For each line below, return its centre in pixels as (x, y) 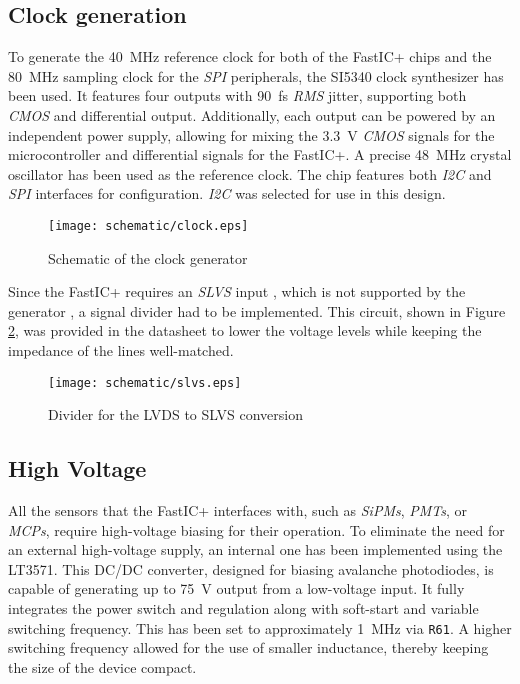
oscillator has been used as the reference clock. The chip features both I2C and (250, 173)
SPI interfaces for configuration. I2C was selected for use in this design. (227, 193)
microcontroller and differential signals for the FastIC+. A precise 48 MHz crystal (260, 154)
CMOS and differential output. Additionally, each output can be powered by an (252, 114)
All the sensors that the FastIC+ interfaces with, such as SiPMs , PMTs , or (238, 510)
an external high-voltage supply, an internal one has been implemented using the (255, 549)
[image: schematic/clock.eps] (148, 225)
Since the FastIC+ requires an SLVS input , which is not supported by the (237, 291)
